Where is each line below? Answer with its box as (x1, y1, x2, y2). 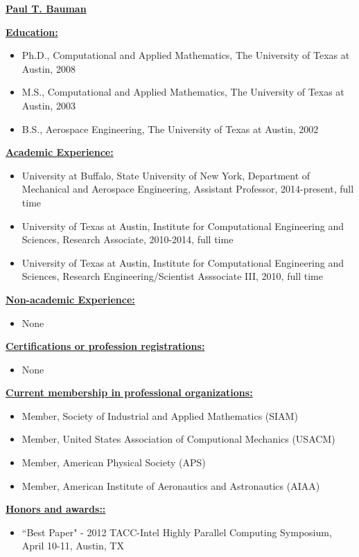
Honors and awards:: (6, 502, 106, 516)
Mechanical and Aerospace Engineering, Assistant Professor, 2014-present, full (21, 182, 354, 196)
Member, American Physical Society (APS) (21, 455, 206, 470)
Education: (6, 24, 58, 39)
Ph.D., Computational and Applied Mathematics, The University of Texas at (21, 48, 350, 62)
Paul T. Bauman (6, 1, 87, 15)
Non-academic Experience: (6, 292, 135, 306)
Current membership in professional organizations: (6, 385, 253, 400)
